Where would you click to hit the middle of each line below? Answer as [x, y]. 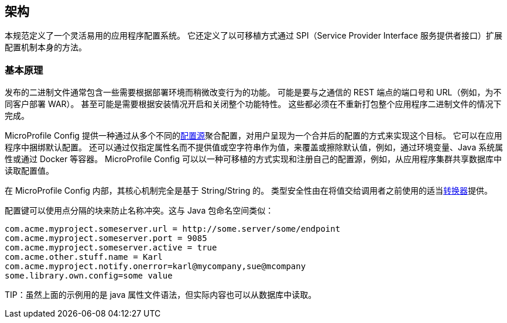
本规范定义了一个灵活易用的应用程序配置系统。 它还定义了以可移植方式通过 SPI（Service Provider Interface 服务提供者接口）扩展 [253, 36]
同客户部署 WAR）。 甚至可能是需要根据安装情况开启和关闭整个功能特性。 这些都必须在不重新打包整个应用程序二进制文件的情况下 [253, 104]
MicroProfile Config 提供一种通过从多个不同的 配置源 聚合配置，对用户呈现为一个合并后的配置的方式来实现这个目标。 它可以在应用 [253, 136]
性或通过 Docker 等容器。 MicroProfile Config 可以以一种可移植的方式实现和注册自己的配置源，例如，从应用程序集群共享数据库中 [253, 159]
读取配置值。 [29, 171]
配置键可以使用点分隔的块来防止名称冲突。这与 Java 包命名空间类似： [139, 211]
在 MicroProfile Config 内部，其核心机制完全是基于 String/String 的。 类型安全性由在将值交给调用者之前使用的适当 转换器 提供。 [249, 191]
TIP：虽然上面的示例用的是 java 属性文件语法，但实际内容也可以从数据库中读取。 [161, 295]
